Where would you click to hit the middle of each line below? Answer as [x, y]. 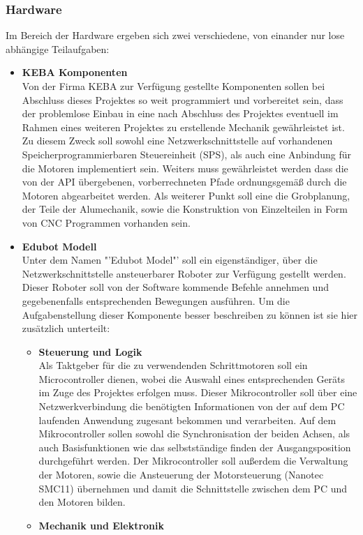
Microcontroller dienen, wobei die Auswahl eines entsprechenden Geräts [192, 378]
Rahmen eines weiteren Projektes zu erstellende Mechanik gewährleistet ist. [183, 127]
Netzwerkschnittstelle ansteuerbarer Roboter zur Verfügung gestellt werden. [184, 273]
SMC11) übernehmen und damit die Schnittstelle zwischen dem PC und [193, 488]
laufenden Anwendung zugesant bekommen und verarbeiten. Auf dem [187, 420]
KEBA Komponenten [75, 72]
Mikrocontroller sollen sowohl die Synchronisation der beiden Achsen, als [194, 434]
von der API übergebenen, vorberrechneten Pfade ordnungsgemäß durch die [184, 182]
